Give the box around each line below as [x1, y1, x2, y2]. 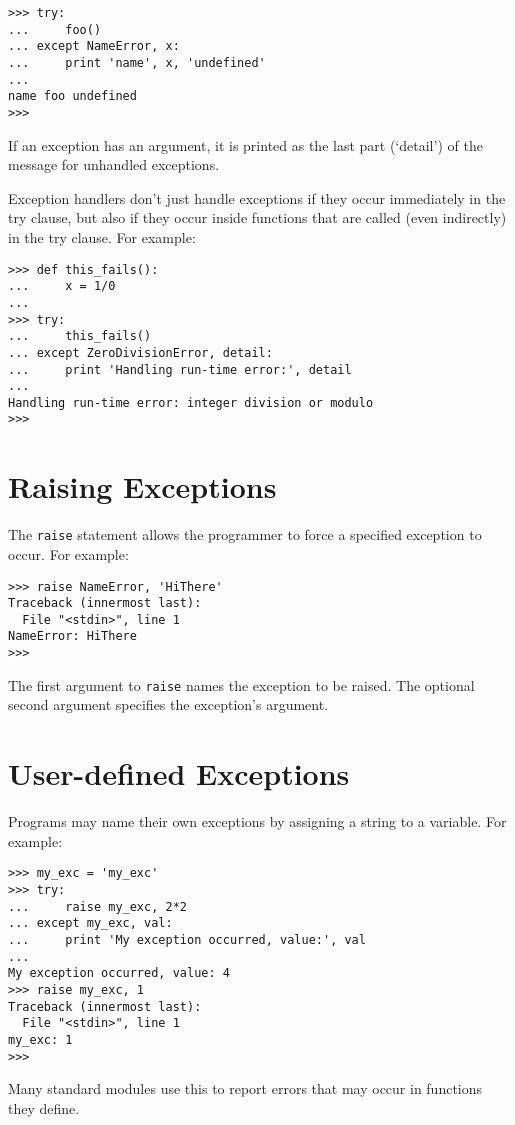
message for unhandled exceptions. [8, 154, 220, 175]
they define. [8, 1097, 80, 1118]
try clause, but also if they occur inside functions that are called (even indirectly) [8, 207, 507, 228]
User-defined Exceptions [8, 753, 350, 794]
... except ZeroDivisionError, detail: [8, 345, 273, 360]
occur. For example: [8, 543, 129, 564]
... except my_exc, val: [8, 916, 173, 931]
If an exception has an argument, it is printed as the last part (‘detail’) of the [8, 134, 483, 155]
